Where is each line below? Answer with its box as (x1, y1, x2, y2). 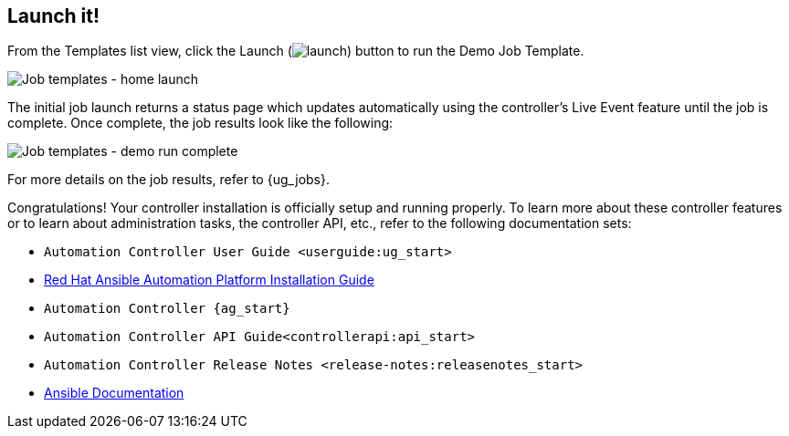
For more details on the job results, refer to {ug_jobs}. (7, 171, 331, 188)
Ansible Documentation (44, 385, 184, 401)
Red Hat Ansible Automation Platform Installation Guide (44, 272, 374, 288)
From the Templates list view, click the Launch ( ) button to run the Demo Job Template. (7, 43, 584, 59)
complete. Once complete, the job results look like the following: (7, 115, 394, 131)
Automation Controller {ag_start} (44, 301, 290, 317)
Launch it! (7, 5, 100, 27)
